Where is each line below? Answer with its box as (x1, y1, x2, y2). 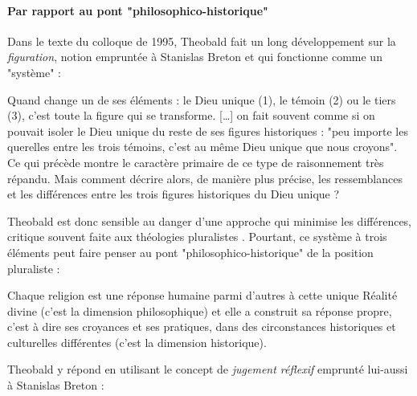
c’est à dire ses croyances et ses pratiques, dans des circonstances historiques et (7, 318, 396, 335)
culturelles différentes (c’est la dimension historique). (7, 333, 267, 350)
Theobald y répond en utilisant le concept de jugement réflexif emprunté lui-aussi (7, 361, 408, 378)
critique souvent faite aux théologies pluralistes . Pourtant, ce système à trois (7, 228, 387, 245)
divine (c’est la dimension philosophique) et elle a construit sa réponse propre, (7, 302, 392, 319)
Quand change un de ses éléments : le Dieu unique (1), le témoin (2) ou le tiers (7, 91, 396, 108)
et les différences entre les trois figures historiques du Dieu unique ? (7, 186, 340, 202)
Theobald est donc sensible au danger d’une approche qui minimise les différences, (7, 212, 412, 229)
